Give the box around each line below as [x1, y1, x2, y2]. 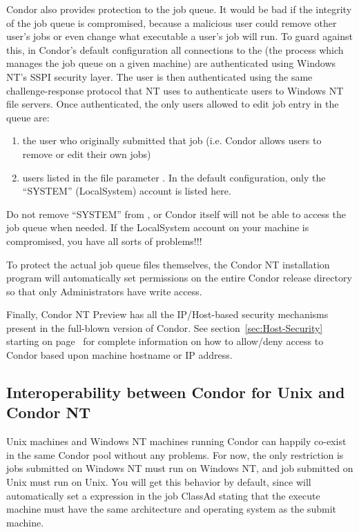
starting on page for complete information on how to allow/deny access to [6, 334, 324, 348]
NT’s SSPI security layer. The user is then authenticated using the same [6, 69, 313, 83]
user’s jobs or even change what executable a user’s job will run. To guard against [6, 29, 353, 43]
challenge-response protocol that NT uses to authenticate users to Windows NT [6, 83, 344, 97]
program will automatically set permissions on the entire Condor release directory [6, 270, 352, 285]
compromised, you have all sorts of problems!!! [6, 233, 202, 248]
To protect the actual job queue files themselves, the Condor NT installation [6, 257, 330, 271]
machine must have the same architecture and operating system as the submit [6, 502, 337, 516]
